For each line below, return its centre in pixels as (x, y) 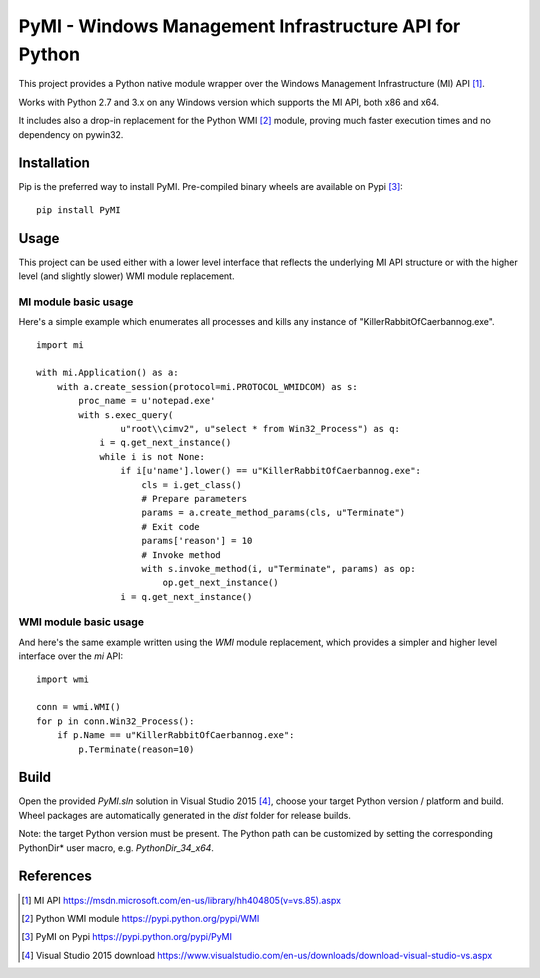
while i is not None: (152, 456)
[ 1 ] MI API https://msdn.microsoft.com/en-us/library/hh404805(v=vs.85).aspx (181, 900)
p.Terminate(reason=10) (136, 749)
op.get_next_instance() (220, 583)
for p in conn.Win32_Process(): (115, 721)
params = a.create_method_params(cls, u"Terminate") (273, 513)
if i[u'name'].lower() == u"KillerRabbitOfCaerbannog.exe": (271, 471)
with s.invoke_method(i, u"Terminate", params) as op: (278, 568)
